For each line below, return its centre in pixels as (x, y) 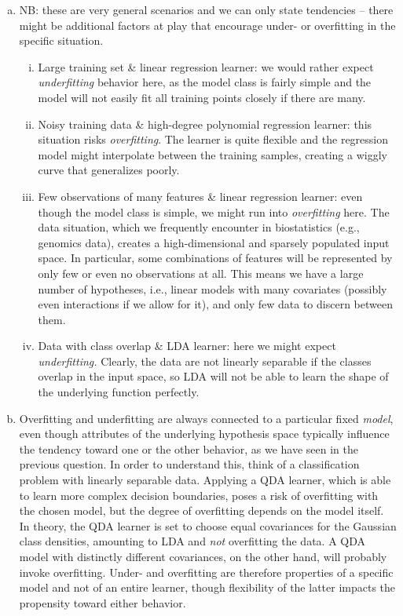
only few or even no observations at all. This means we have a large (201, 273)
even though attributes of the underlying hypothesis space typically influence (204, 434)
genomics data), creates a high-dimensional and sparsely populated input (214, 242)
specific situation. (61, 40)
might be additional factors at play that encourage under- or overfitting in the (207, 25)
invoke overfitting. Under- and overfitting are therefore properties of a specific (206, 572)
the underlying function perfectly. (119, 392)
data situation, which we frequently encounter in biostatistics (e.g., (199, 227)
